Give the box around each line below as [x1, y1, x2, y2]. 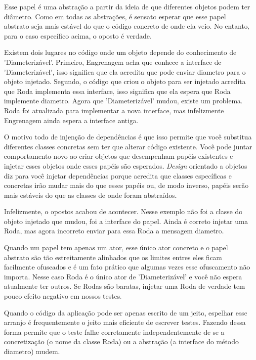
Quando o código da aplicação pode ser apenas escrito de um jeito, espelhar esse [4, 307, 248, 317]
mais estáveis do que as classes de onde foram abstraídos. [4, 189, 177, 200]
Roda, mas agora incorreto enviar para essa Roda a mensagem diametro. [4, 225, 224, 236]
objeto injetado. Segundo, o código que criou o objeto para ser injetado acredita [4, 76, 246, 87]
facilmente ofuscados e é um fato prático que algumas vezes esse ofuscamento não [4, 262, 250, 272]
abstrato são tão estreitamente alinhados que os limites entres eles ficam [4, 252, 222, 262]
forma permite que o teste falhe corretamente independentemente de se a [4, 326, 224, 337]
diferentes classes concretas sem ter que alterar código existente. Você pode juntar [4, 141, 252, 151]
